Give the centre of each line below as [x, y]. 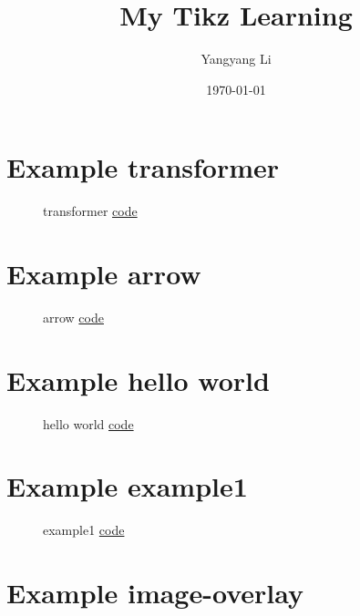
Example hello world [138, 380]
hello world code [88, 423]
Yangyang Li [236, 59]
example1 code [84, 530]
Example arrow [104, 274]
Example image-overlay [155, 593]
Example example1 [127, 486]
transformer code [90, 211]
